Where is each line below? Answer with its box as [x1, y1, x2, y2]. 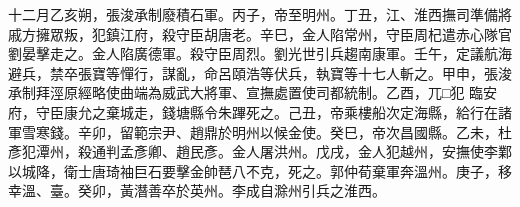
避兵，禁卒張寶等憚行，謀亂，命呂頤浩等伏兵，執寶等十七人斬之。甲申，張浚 [8, 62, 512, 83]
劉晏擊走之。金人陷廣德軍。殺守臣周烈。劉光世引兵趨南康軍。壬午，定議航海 [8, 43, 512, 64]
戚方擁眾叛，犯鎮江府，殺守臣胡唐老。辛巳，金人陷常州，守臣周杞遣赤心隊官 [8, 23, 512, 44]
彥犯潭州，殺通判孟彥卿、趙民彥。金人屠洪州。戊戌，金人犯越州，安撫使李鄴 [8, 141, 512, 162]
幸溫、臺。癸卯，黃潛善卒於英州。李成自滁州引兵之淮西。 [8, 180, 386, 201]
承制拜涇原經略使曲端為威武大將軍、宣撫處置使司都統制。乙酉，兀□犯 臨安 [8, 82, 498, 103]
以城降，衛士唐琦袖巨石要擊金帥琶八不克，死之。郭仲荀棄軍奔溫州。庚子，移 [8, 160, 512, 181]
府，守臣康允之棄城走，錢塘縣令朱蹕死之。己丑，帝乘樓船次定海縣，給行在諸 [8, 101, 512, 122]
